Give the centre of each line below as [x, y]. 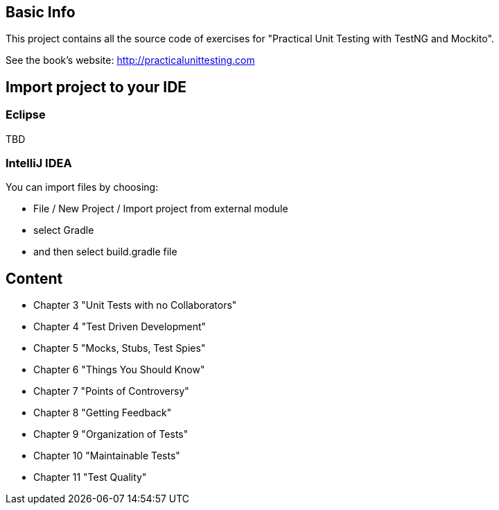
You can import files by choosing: [82, 187]
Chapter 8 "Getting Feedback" [103, 413]
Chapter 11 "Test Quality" [90, 477]
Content [34, 278]
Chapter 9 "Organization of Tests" [111, 434]
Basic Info [41, 12]
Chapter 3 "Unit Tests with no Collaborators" [135, 305]
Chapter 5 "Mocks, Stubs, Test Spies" [120, 348]
